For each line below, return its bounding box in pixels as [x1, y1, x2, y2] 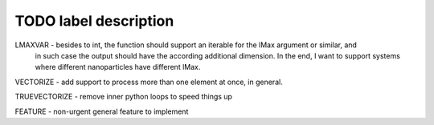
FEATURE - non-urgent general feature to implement [14, 107, 189, 116]
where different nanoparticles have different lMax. [35, 62, 201, 72]
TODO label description [14, 12, 174, 30]
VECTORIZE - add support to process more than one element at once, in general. [14, 77, 283, 87]
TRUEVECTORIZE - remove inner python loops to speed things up [14, 92, 233, 102]
